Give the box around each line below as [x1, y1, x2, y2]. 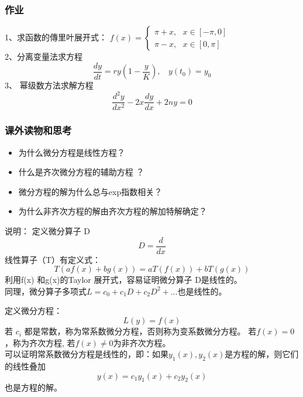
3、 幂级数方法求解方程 [5, 79, 94, 91]
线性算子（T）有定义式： [5, 253, 101, 265]
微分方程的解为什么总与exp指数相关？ [18, 185, 163, 197]
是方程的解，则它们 [225, 348, 299, 360]
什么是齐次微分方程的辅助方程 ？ [18, 166, 144, 178]
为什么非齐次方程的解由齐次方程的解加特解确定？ [18, 205, 207, 217]
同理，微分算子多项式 [5, 285, 87, 297]
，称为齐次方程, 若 [5, 336, 75, 348]
